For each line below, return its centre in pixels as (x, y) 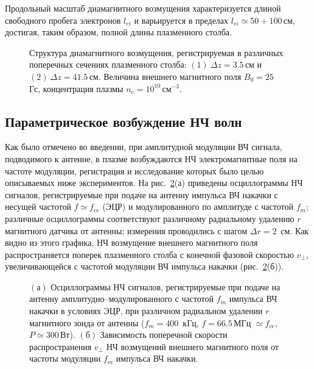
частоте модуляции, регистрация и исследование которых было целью (134, 170)
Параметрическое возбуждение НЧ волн (124, 121)
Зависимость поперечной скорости (164, 335)
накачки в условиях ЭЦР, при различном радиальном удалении (146, 311)
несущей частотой (38, 206)
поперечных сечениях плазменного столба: (108, 64)
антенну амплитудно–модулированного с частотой (122, 299)
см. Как (295, 230)
